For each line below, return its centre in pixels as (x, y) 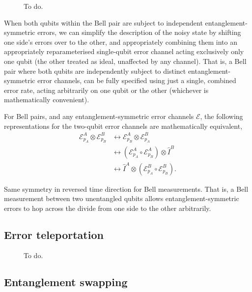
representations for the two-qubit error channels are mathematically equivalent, (123, 126)
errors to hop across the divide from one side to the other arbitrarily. (108, 208)
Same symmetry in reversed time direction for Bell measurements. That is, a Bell (126, 189)
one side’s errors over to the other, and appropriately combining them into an (121, 42)
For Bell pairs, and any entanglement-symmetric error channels (99, 116)
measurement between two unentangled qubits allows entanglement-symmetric (122, 198)
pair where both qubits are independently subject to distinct (95, 71)
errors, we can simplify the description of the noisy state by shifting (139, 32)
